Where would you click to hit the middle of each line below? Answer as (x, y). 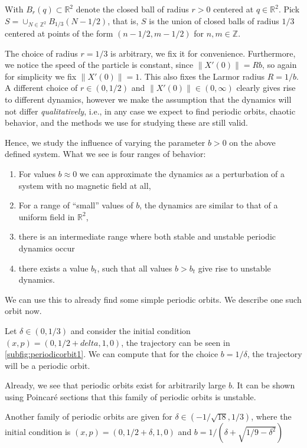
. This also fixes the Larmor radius (202, 76)
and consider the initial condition (130, 330)
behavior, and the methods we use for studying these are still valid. (126, 122)
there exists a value (53, 268)
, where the (271, 416)
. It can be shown (263, 385)
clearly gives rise (266, 88)
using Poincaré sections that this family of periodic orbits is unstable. (130, 396)
